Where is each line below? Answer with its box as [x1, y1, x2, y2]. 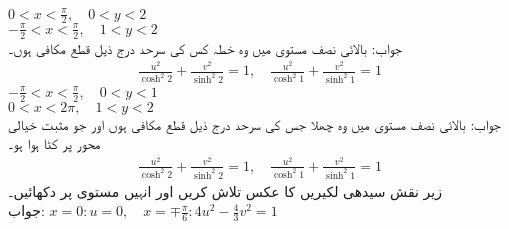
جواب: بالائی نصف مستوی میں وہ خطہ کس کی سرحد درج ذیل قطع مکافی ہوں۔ [8, 37, 402, 58]
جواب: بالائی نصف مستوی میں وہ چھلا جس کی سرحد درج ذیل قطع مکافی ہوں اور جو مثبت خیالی [8, 113, 501, 134]
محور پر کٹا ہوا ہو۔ [8, 133, 101, 154]
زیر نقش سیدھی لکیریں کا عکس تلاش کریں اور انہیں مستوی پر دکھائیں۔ [8, 180, 442, 201]
